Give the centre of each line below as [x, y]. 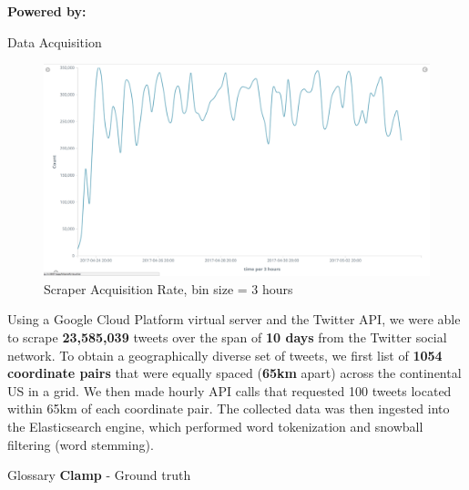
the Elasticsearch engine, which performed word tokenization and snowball [215, 427]
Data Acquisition [55, 41]
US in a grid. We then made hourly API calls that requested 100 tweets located [229, 390]
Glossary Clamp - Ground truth [99, 475]
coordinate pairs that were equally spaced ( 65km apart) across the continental [234, 373]
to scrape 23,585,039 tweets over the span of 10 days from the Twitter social [227, 337]
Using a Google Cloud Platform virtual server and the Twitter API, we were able [234, 319]
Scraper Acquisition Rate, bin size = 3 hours [168, 288]
